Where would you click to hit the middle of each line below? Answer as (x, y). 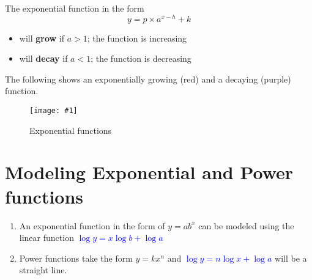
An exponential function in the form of (92, 225)
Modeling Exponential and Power (149, 172)
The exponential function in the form (75, 8)
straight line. (43, 270)
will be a (291, 258)
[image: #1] (54, 111)
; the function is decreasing (141, 58)
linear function (46, 238)
